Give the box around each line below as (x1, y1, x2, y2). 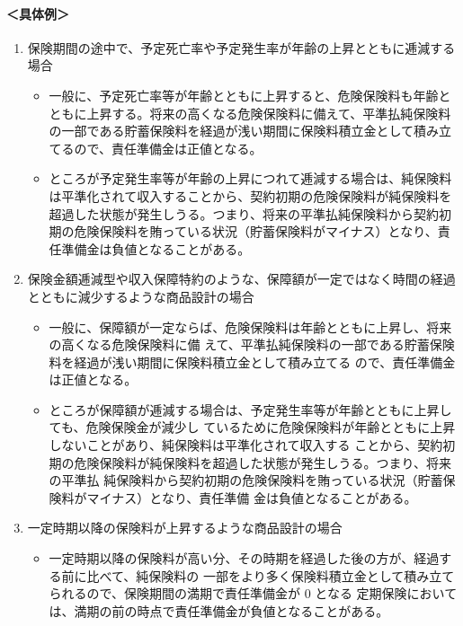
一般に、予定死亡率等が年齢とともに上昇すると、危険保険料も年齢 (49, 85, 439, 104)
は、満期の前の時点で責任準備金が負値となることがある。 (49, 601, 389, 620)
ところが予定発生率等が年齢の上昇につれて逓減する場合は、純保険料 (49, 169, 452, 188)
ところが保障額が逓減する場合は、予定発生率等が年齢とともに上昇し (49, 400, 452, 419)
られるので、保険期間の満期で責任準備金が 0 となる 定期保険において (49, 584, 458, 603)
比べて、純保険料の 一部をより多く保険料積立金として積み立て (86, 566, 455, 585)
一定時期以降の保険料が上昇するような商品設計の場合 (27, 518, 343, 537)
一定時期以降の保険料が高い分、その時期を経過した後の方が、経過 (49, 549, 440, 568)
